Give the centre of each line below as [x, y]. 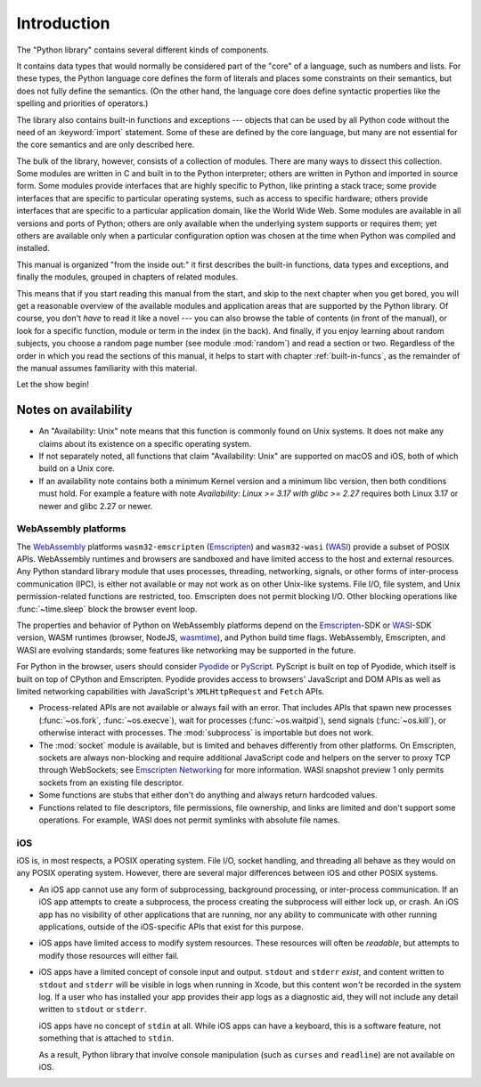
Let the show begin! [53, 385]
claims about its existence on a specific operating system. [145, 443]
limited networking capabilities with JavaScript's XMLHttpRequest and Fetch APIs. [171, 691]
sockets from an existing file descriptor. [111, 783]
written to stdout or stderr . [93, 1010]
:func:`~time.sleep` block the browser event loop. [107, 609]
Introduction [63, 23]
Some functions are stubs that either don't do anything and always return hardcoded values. [208, 795]
